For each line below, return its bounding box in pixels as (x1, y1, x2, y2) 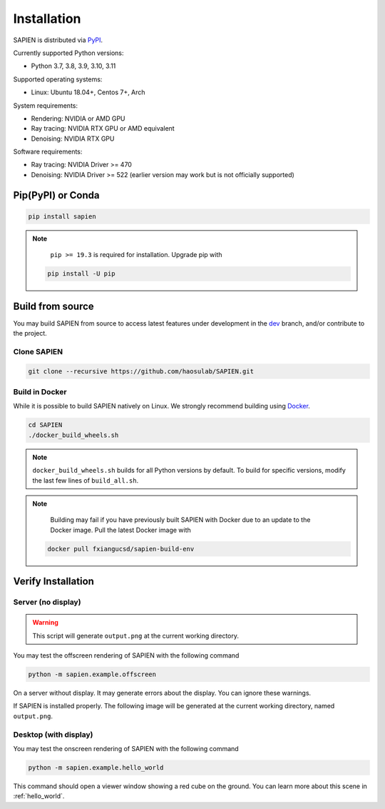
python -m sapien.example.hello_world (28, 763, 164, 771)
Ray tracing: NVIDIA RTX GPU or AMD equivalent (31, 124, 175, 133)
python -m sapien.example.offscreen (28, 670, 157, 678)
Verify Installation (13, 576, 94, 588)
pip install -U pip (47, 270, 115, 278)
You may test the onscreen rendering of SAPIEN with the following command (13, 744, 239, 753)
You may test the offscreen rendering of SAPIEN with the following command (13, 651, 240, 660)
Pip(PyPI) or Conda (13, 189, 100, 201)
